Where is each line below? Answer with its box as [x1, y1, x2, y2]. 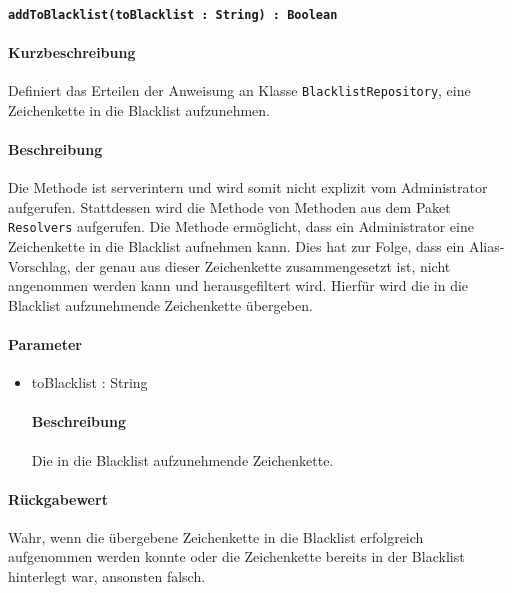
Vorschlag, [8, 255, 71, 276]
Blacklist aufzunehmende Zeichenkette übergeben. [8, 294, 313, 315]
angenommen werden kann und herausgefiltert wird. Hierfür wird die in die [8, 275, 469, 296]
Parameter [8, 333, 82, 354]
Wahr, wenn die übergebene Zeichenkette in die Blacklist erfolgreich [8, 526, 424, 547]
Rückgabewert [8, 488, 108, 509]
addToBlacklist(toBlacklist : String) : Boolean [8, 7, 338, 22]
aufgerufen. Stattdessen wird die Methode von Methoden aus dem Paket [8, 196, 451, 217]
